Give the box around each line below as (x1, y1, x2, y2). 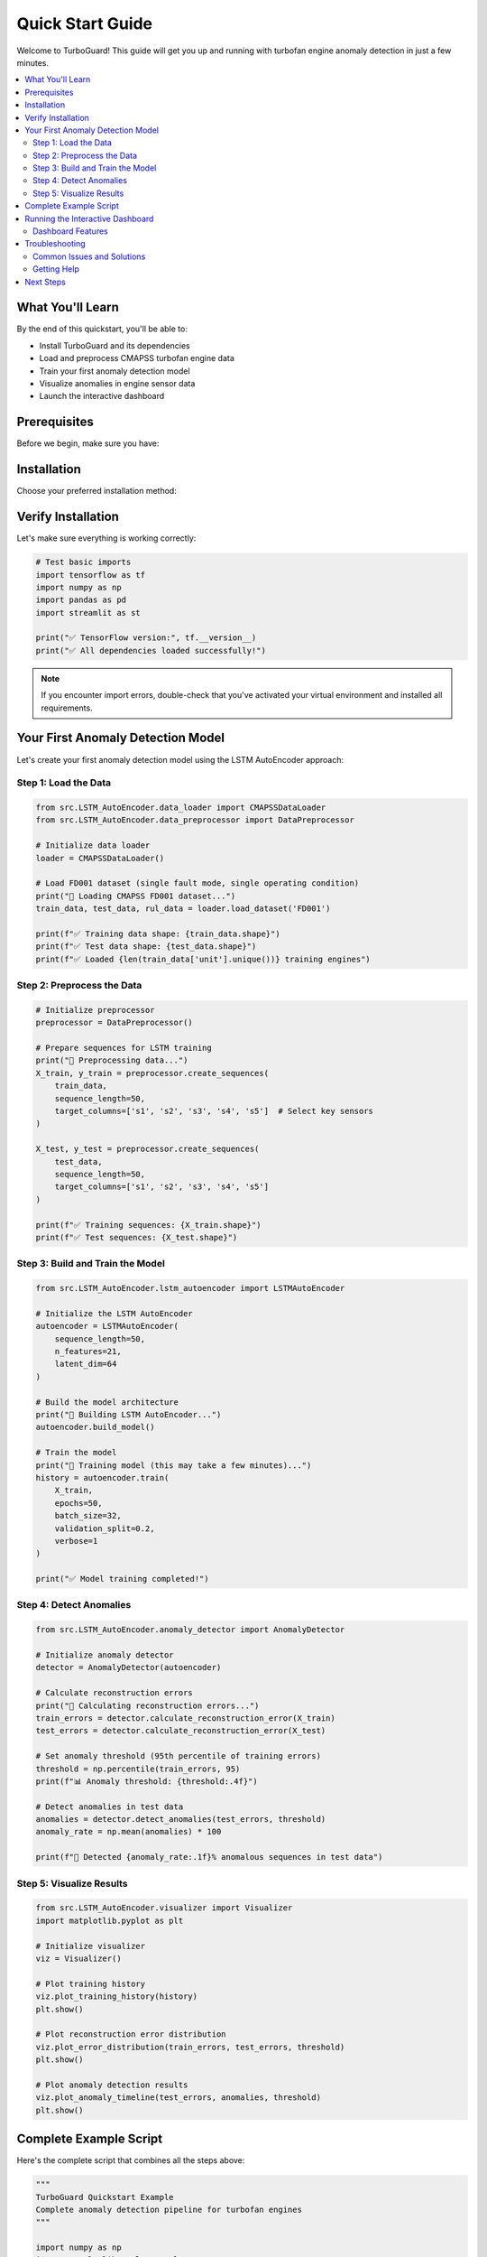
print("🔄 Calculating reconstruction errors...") (35, 1700, 260, 1711)
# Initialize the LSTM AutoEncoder (35, 1308, 193, 1318)
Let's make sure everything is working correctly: (16, 533, 197, 543)
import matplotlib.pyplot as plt (35, 1915, 184, 1926)
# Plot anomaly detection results (35, 2079, 188, 2090)
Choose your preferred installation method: (16, 486, 178, 497)
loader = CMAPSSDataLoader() (35, 853, 165, 863)
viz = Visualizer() (35, 1953, 122, 1964)
